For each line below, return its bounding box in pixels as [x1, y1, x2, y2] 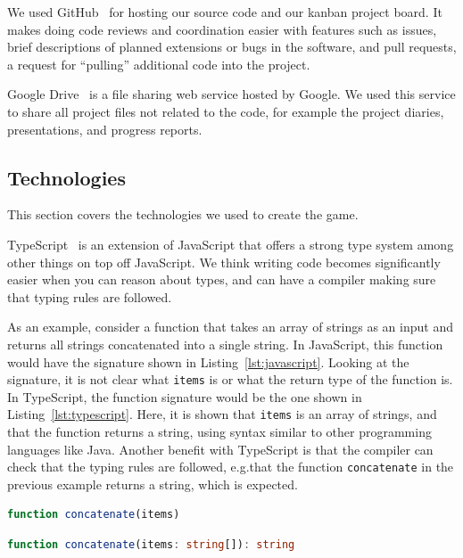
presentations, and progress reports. [7, 119, 203, 138]
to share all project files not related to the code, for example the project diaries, [7, 102, 444, 120]
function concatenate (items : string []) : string [7, 538, 295, 552]
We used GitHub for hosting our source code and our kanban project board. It [7, 3, 442, 21]
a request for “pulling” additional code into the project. [7, 54, 310, 73]
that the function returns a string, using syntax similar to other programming [7, 423, 432, 441]
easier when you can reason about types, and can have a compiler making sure [7, 270, 436, 289]
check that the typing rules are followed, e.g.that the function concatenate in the [7, 457, 454, 476]
